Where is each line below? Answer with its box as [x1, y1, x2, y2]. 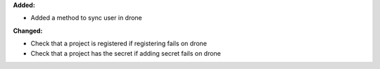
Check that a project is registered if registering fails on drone [30, 39, 208, 48]
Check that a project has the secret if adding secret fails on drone [30, 49, 222, 57]
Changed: [13, 26, 43, 35]
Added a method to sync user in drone [30, 14, 142, 22]
